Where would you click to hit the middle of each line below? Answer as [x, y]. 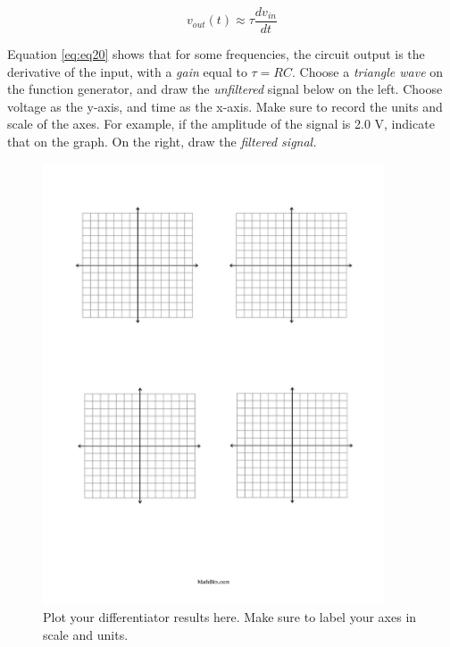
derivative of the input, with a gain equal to [127, 71]
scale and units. [86, 634]
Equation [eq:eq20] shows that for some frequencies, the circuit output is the [216, 54]
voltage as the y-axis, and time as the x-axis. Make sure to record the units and [225, 106]
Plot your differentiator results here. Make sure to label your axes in [230, 617]
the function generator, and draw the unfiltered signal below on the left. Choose [225, 89]
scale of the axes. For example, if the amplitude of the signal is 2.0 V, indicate [221, 124]
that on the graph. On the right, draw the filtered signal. [162, 142]
